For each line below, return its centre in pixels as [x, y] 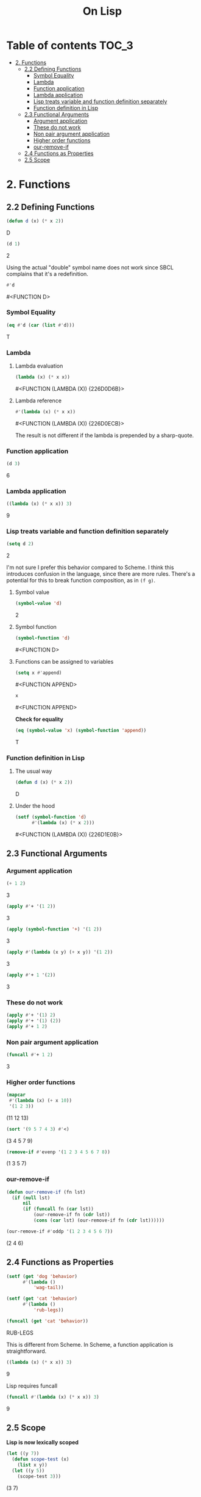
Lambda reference [38, 401]
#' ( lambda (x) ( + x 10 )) [40, 1100]
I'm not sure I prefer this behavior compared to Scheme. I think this [90, 567]
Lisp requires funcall [32, 1386]
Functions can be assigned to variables [64, 662]
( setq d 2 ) [20, 544]
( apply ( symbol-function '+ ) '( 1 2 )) [54, 929]
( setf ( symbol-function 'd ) [51, 817]
